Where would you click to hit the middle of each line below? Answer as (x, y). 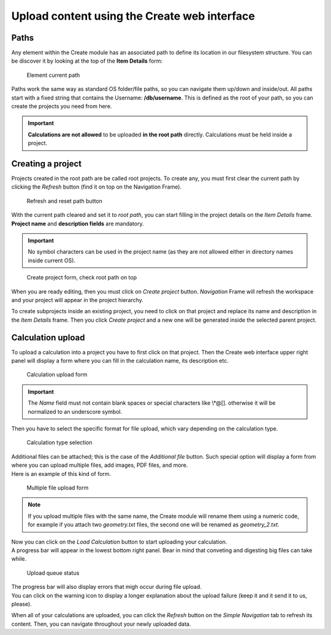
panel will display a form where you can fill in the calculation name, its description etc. (120, 361)
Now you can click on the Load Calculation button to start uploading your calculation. (119, 542)
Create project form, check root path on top (82, 278)
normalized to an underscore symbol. (75, 411)
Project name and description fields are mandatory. (78, 224)
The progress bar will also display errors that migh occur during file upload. (107, 587)
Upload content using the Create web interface (133, 16)
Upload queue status (53, 573)
